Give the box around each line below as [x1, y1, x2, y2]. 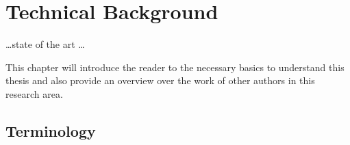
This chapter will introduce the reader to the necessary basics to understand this [5, 60, 345, 74]
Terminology [5, 120, 96, 141]
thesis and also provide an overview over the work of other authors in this [5, 73, 315, 88]
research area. [5, 86, 63, 101]
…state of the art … [5, 37, 85, 51]
